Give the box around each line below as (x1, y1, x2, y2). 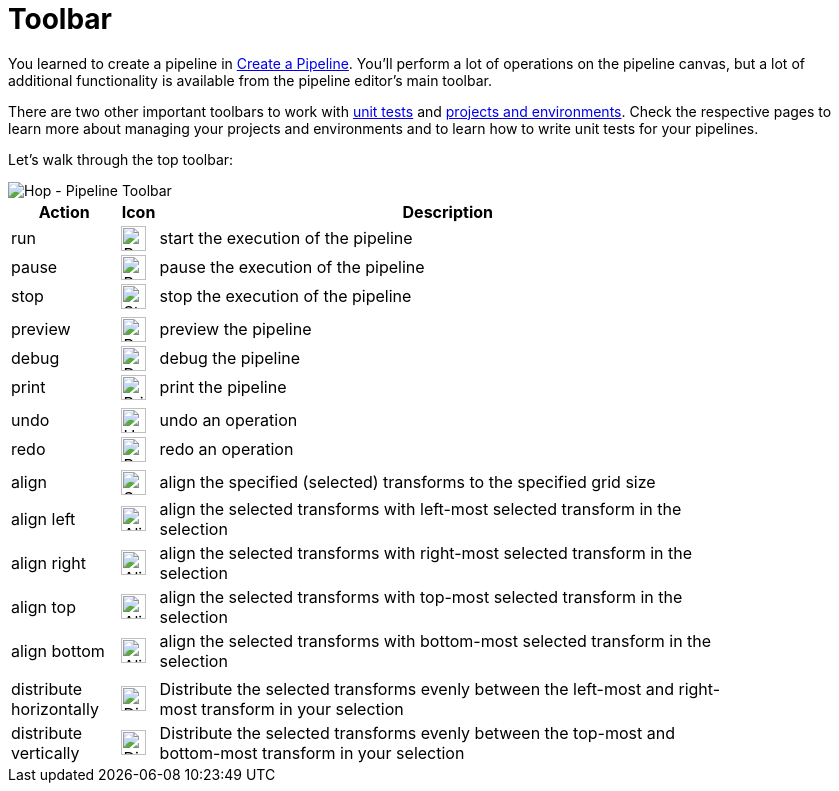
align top (11, 596, 76, 617)
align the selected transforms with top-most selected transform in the (159, 586, 683, 607)
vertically (11, 742, 80, 763)
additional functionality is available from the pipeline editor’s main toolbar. (8, 71, 492, 89)
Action (38, 201, 90, 222)
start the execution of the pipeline (159, 228, 413, 249)
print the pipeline (159, 377, 287, 398)
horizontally (11, 698, 99, 719)
